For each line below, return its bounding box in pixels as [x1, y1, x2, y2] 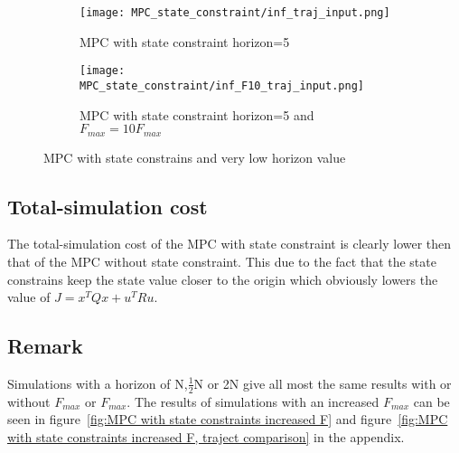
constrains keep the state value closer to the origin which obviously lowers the [7, 269, 438, 288]
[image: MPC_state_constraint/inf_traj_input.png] [80, 6, 390, 19]
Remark [7, 332, 83, 360]
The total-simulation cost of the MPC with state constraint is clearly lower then [7, 234, 452, 253]
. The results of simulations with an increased [126, 392, 379, 411]
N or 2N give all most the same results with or [193, 373, 452, 392]
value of [7, 288, 51, 307]
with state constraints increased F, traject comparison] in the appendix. [7, 428, 405, 446]
